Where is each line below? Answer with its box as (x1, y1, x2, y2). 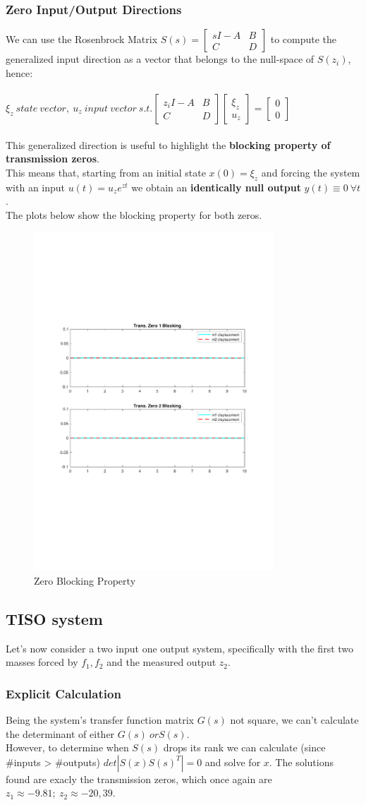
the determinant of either (6, 726, 115, 741)
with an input (6, 179, 66, 194)
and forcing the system (261, 165, 360, 179)
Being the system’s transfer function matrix (6, 712, 195, 727)
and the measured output (106, 655, 216, 669)
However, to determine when (6, 740, 129, 755)
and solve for (205, 754, 261, 769)
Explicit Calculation (6, 684, 121, 702)
